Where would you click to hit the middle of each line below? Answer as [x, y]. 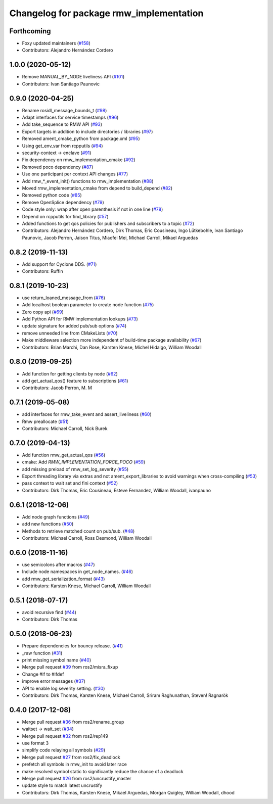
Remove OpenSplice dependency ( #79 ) [63, 202]
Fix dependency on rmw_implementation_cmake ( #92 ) [79, 160]
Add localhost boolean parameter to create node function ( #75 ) [88, 305]
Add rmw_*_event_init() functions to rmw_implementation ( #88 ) [88, 181]
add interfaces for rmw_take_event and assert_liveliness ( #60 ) [87, 414]
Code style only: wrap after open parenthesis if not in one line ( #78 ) [93, 209]
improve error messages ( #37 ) [54, 681]
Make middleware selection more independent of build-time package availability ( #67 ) [112, 340]
